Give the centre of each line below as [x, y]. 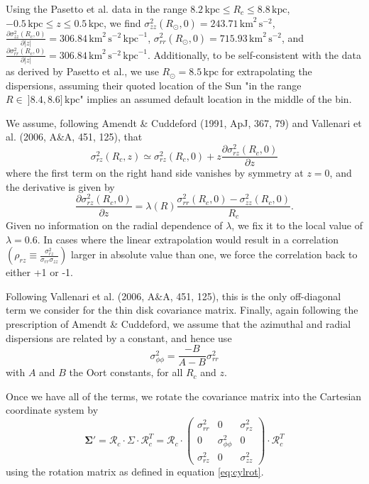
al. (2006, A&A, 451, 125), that [74, 137]
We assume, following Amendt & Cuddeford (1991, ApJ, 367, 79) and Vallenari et [184, 122]
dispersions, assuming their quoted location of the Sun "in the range [154, 85]
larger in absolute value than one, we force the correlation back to [214, 254]
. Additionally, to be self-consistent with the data [254, 54]
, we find [122, 22]
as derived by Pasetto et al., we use [82, 71]
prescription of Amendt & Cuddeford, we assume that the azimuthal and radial [178, 323]
